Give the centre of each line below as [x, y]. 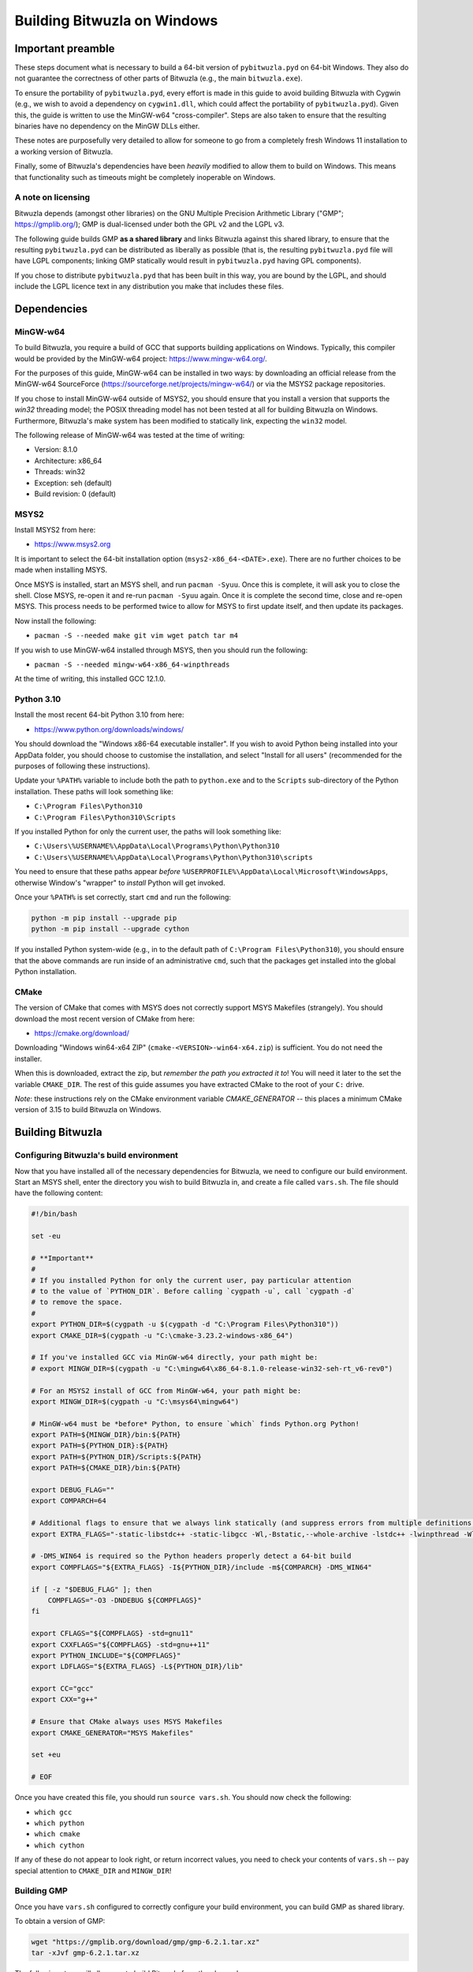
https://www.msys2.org [73, 544]
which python [60, 1823]
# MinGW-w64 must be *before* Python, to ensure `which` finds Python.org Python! [196, 1423]
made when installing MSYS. [61, 570]
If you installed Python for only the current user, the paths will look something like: [148, 831]
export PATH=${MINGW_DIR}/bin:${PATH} [106, 1435]
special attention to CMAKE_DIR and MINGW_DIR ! [93, 1870]
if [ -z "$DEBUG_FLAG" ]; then [92, 1589]
